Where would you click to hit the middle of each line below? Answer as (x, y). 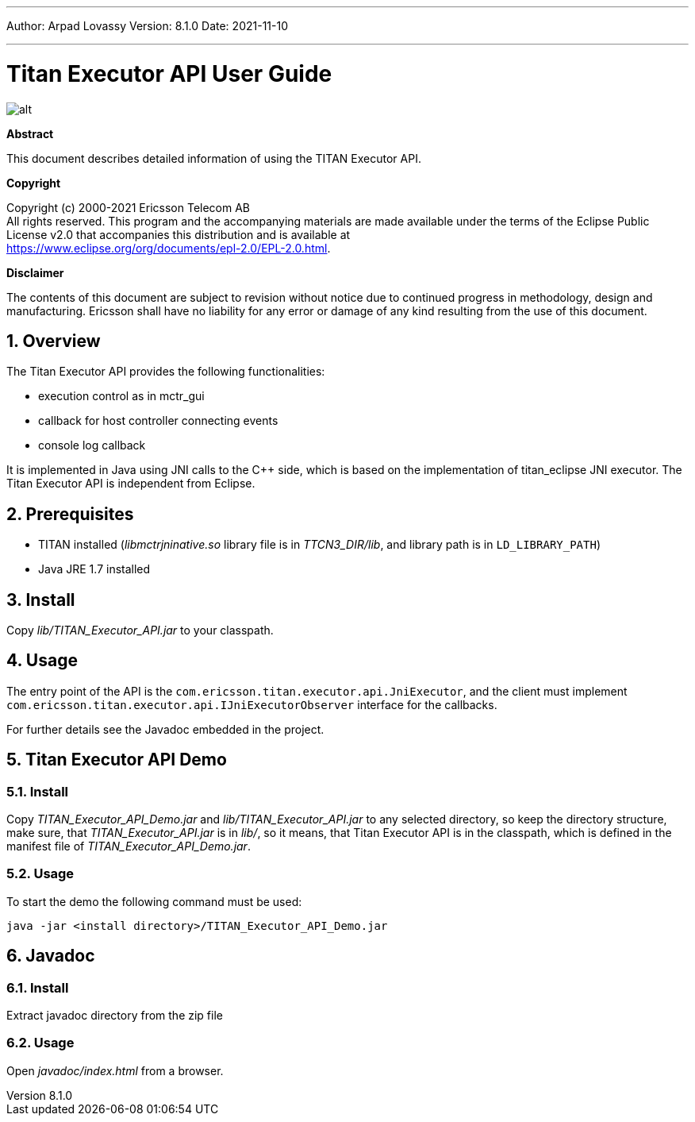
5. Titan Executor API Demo (117, 760)
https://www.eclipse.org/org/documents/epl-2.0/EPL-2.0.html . (169, 248)
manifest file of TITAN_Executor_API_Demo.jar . (129, 846)
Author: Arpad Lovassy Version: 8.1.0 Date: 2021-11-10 (147, 26)
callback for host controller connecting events (158, 421)
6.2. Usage (40, 1043)
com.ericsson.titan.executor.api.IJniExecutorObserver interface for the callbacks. (252, 704)
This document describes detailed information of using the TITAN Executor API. (214, 158)
